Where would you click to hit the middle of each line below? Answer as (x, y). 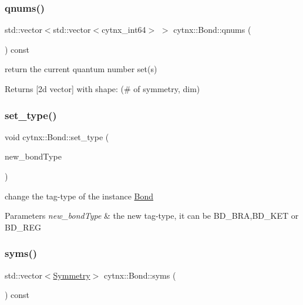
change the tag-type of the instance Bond (79, 196)
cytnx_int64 (124, 30)
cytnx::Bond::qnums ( (212, 30)
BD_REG (23, 227)
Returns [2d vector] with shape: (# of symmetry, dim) (102, 89)
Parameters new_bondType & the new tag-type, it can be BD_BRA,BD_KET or (152, 216)
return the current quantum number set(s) (81, 69)
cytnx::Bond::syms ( (140, 275)
